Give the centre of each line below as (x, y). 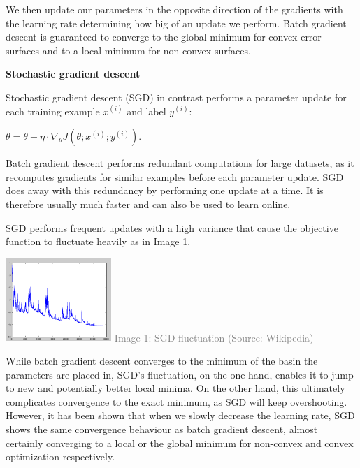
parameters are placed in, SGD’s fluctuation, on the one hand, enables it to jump (180, 374)
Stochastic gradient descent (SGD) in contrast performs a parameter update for (176, 97)
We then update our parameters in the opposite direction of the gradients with (174, 9)
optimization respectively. (60, 456)
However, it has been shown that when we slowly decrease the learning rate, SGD (180, 415)
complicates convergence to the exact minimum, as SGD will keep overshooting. (177, 401)
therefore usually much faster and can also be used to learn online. (148, 204)
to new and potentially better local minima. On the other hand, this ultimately (175, 388)
